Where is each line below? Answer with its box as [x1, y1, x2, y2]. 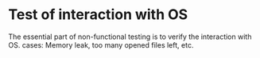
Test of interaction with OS [8, 6, 188, 24]
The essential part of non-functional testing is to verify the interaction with [8, 32, 252, 41]
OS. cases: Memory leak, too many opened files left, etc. [8, 40, 194, 49]
